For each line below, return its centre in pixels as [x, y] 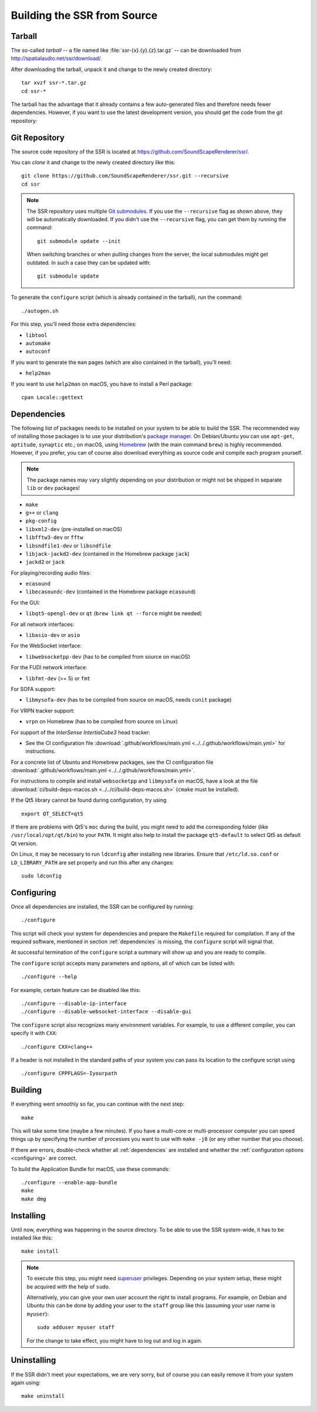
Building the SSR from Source [84, 15]
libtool [37, 335]
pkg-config [41, 521]
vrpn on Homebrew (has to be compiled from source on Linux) [102, 722]
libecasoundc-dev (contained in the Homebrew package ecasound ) [111, 592]
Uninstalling [33, 1361]
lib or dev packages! [53, 488]
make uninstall [43, 1396]
